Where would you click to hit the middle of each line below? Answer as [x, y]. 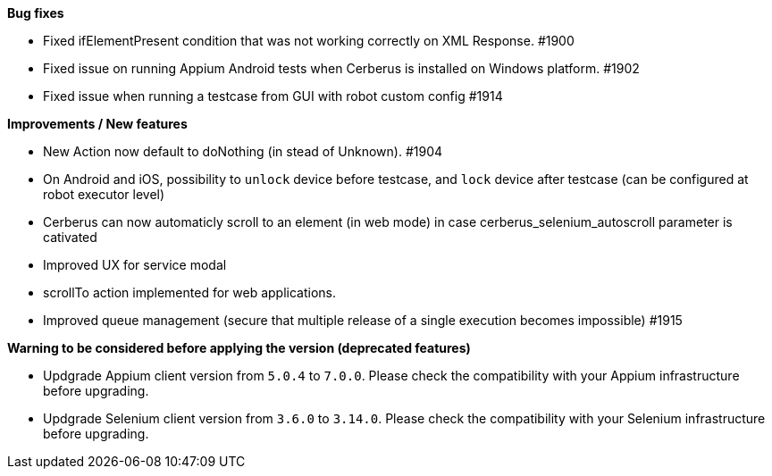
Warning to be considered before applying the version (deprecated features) [239, 348]
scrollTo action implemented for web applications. [189, 292]
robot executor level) [104, 194]
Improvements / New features [97, 124]
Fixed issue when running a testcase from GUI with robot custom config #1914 [273, 96]
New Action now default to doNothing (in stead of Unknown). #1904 [243, 151]
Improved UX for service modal [135, 265]
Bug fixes [36, 13]
